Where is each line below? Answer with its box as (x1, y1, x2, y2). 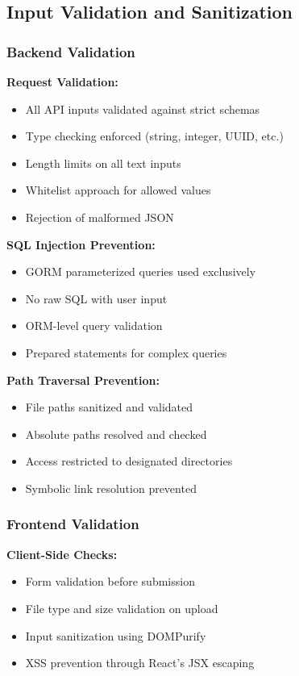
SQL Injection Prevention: (6, 236, 156, 252)
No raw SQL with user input (25, 290, 168, 307)
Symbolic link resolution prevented (25, 479, 197, 496)
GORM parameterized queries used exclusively (25, 263, 256, 280)
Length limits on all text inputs (25, 154, 181, 171)
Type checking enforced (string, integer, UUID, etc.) (25, 127, 284, 144)
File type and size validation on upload (25, 599, 218, 616)
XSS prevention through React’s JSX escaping (25, 654, 255, 671)
